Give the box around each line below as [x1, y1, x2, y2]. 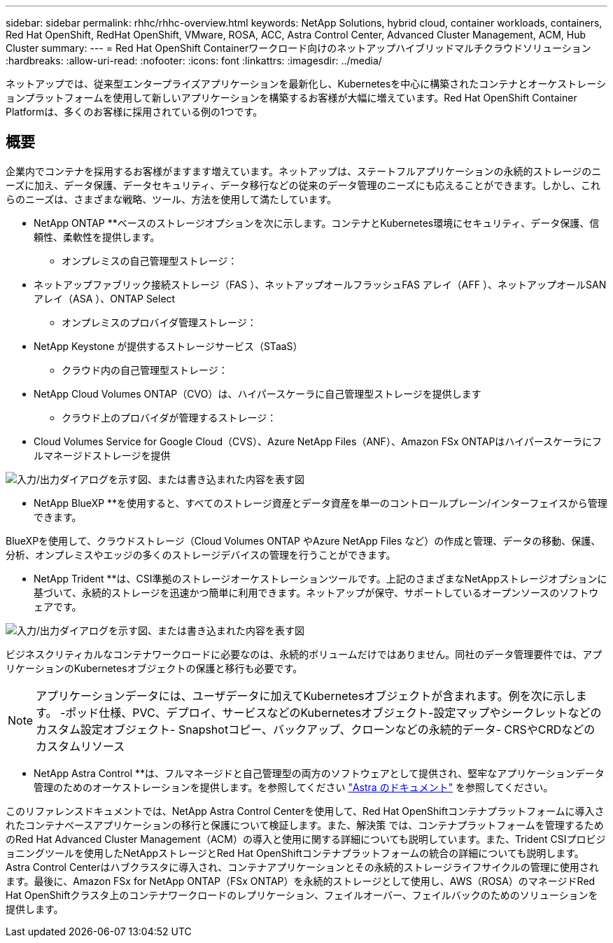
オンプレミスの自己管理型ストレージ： [62, 254, 238, 267]
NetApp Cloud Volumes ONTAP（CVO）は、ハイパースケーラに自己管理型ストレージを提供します [34, 387, 481, 400]
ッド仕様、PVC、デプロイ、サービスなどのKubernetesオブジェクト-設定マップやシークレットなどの [76, 705, 602, 720]
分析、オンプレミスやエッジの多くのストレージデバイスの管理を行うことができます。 [6, 548, 396, 561]
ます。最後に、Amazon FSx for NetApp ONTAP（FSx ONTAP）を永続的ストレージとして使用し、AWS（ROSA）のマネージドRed [6, 874, 596, 887]
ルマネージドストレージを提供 [34, 449, 171, 461]
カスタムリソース [36, 739, 125, 753]
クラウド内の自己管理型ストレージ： [62, 363, 228, 376]
